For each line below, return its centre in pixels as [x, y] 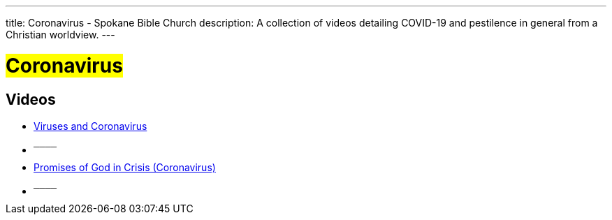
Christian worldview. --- [60, 35]
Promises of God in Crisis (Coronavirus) [125, 167]
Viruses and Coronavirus [90, 126]
